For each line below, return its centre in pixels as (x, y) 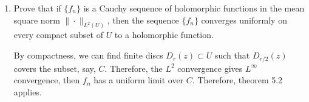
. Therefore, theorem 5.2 (237, 80)
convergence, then (47, 80)
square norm (37, 20)
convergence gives (210, 68)
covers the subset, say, (55, 68)
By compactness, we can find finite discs (88, 55)
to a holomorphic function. (164, 35)
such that (232, 55)
